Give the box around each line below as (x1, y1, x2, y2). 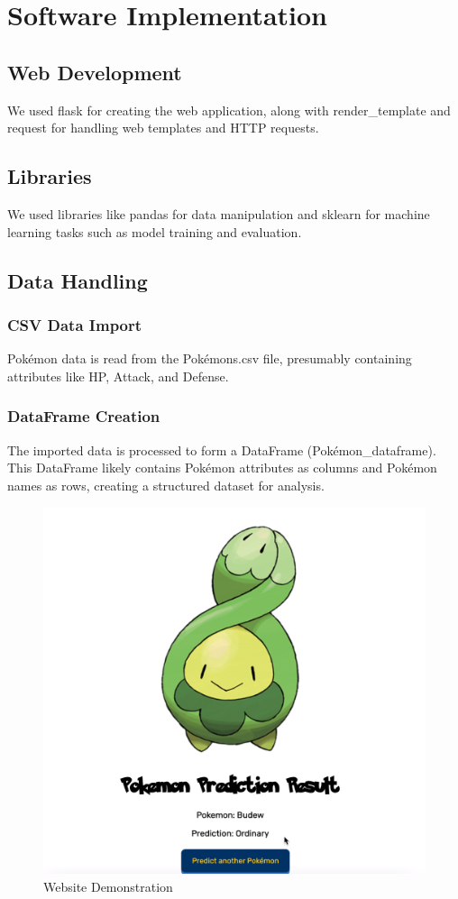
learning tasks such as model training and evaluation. (7, 222, 302, 241)
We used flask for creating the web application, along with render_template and (7, 100, 451, 119)
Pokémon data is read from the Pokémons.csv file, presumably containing (7, 349, 412, 368)
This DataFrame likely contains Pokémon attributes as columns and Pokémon (7, 458, 437, 477)
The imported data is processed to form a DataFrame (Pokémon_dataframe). (7, 440, 436, 459)
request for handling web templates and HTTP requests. (7, 118, 319, 137)
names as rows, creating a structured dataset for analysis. (7, 475, 325, 494)
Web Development (7, 58, 182, 86)
